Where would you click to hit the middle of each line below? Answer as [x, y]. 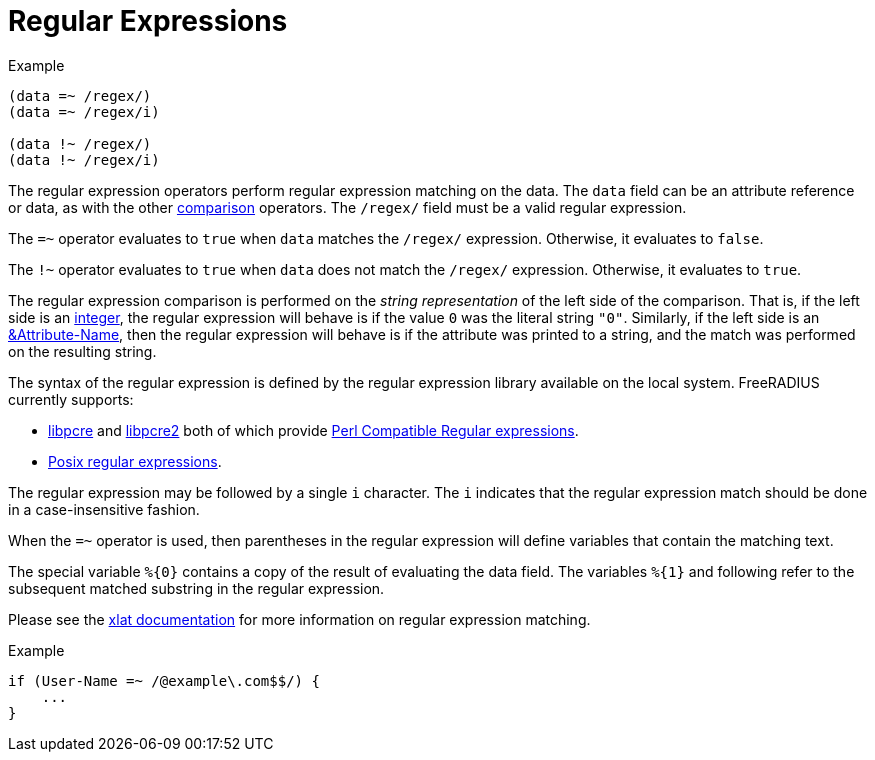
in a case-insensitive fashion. [104, 509]
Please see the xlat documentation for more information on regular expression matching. [299, 619]
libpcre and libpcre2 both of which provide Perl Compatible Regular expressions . [313, 430]
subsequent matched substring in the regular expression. [196, 588]
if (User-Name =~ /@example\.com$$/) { [164, 680]
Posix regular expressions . [135, 461]
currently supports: [71, 399]
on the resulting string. [82, 351]
